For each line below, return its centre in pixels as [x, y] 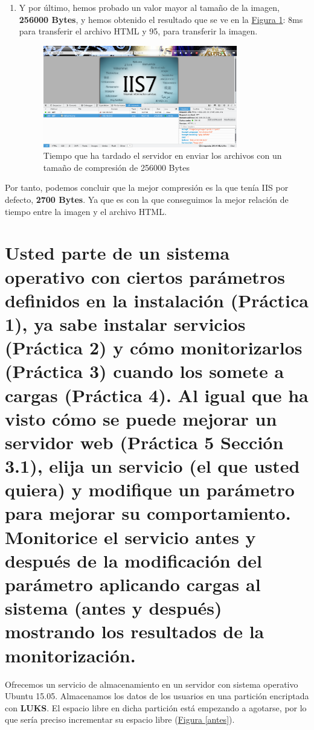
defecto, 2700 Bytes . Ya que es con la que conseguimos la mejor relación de [147, 200]
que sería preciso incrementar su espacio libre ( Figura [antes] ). [120, 719]
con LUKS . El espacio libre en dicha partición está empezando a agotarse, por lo [156, 707]
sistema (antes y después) [114, 608]
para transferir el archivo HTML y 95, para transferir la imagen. [138, 31]
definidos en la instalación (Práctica [157, 300]
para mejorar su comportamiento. [148, 513]
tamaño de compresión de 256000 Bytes [117, 167]
